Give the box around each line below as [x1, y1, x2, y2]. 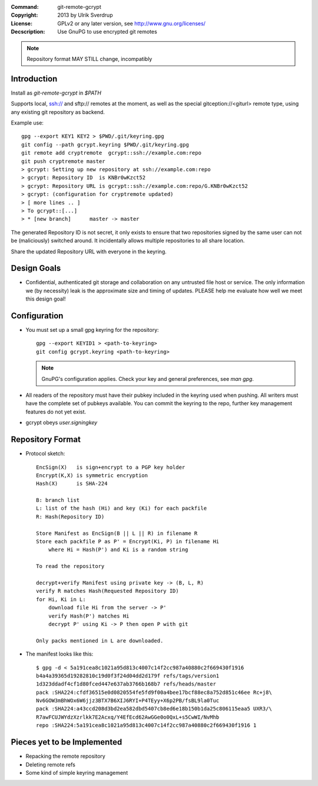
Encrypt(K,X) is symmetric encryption [36, 472, 148, 478]
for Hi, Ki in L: [36, 596, 86, 602]
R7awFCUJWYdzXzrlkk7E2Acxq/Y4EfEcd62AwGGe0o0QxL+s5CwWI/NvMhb [36, 713, 220, 720]
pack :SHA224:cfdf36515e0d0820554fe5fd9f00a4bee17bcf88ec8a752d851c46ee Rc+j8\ [36, 689, 272, 696]
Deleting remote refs [25, 761, 76, 768]
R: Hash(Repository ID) [36, 513, 105, 520]
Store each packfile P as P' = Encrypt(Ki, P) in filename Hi [36, 538, 220, 545]
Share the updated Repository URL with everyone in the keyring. [11, 248, 167, 255]
